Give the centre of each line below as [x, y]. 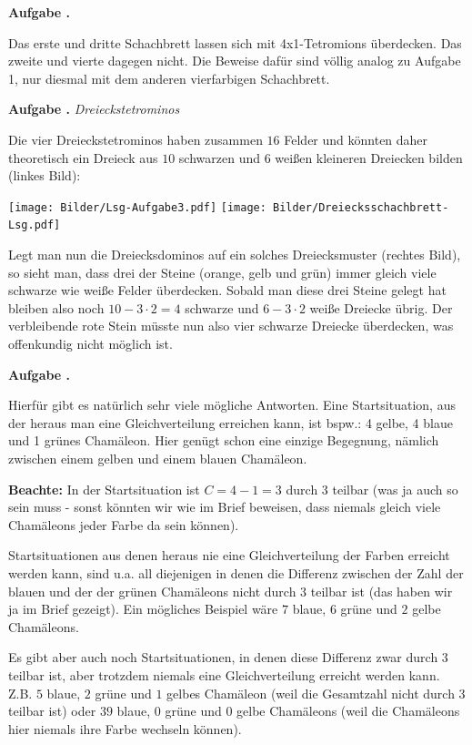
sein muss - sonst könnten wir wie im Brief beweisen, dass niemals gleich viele [225, 507]
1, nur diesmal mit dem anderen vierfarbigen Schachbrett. [169, 78]
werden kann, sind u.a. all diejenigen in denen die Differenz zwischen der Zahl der [236, 572]
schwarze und [222, 307]
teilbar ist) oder [52, 711]
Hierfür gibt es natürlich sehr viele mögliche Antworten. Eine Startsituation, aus [232, 405]
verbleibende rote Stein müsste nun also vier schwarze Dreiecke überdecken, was [231, 326]
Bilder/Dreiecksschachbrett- [361, 207]
